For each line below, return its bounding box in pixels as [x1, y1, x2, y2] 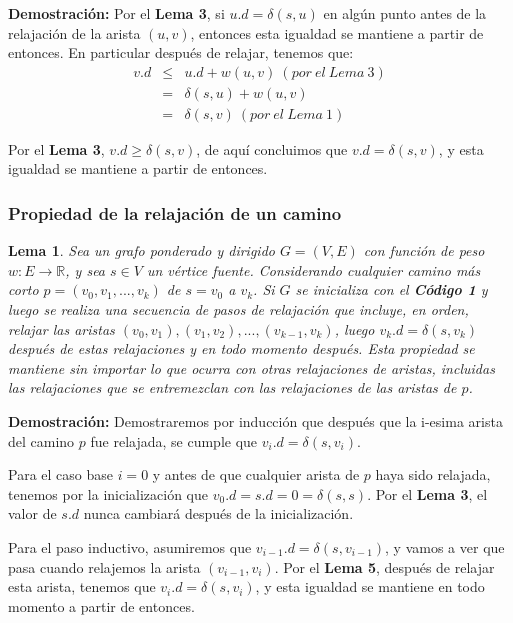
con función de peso [363, 240, 485, 261]
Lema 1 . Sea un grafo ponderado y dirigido [8, 240, 275, 261]
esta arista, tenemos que [8, 576, 156, 597]
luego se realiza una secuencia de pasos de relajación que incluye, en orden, [8, 299, 469, 320]
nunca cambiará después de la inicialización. [83, 503, 354, 524]
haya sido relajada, [375, 464, 491, 485]
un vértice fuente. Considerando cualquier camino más [146, 259, 481, 280]
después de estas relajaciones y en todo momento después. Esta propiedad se [8, 338, 475, 359]
